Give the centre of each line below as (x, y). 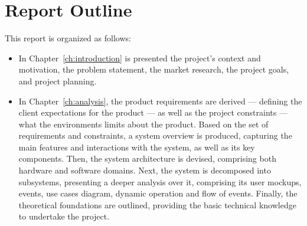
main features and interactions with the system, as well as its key (137, 147)
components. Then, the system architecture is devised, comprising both (147, 158)
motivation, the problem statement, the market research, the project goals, (154, 69)
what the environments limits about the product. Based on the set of (143, 124)
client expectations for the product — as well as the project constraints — (153, 112)
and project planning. (58, 81)
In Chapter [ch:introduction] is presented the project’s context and (140, 58)
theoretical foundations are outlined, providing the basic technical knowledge (157, 204)
